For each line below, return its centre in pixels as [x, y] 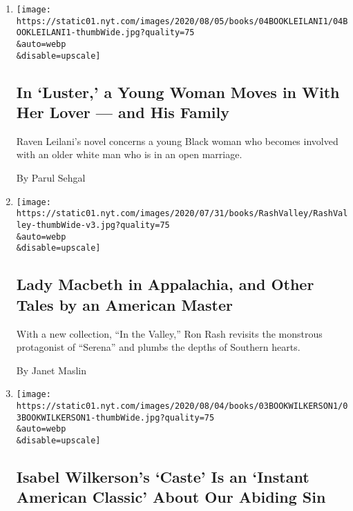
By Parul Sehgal [51, 178]
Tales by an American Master [125, 304]
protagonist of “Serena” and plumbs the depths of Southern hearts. [158, 347]
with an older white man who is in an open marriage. [129, 154]
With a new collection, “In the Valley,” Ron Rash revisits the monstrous [169, 333]
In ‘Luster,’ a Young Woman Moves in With [178, 91]
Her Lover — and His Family [123, 112]
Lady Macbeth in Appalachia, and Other [165, 284]
